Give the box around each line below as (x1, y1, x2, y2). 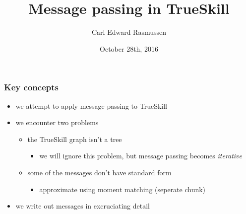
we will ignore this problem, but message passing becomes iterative (39, 150, 242, 161)
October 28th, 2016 (100, 43, 158, 54)
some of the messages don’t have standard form (27, 167, 172, 177)
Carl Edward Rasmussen (91, 27, 167, 37)
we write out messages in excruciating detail (15, 201, 150, 211)
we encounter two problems (15, 117, 99, 128)
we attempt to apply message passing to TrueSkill (15, 100, 168, 111)
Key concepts (4, 81, 59, 93)
